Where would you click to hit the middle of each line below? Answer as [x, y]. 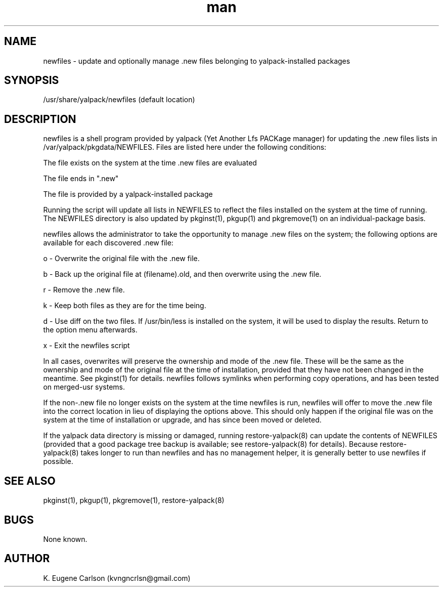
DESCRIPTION [40, 119]
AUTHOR [27, 559]
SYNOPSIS [32, 80]
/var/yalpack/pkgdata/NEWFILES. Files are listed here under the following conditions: [185, 147]
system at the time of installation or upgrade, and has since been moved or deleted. [182, 420]
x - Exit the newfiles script [86, 346]
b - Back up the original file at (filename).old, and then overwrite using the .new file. [182, 274]
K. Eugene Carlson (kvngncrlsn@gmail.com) [117, 578]
